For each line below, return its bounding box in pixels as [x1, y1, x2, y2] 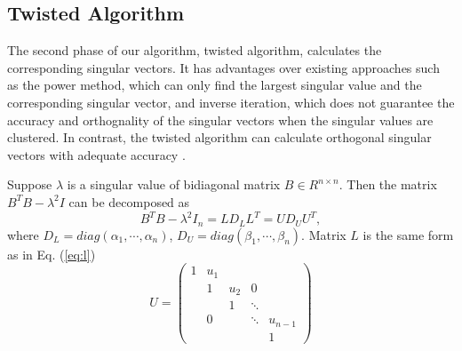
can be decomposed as [68, 192, 190, 211]
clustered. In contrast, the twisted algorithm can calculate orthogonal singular [7, 128, 432, 147]
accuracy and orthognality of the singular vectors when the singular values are [7, 110, 434, 129]
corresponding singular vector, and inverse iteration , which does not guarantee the [7, 92, 455, 111]
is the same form [362, 225, 454, 243]
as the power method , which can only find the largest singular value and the [7, 76, 422, 94]
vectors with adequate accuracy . [7, 145, 186, 164]
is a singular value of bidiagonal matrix [67, 175, 281, 194]
